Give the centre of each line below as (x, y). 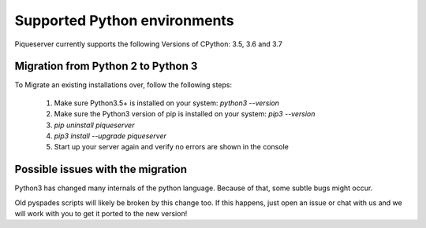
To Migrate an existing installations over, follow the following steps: (123, 85)
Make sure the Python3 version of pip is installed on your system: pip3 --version (185, 114)
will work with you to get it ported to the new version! (101, 214)
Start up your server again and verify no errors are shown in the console (172, 147)
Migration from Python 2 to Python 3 (106, 66)
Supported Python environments (124, 20)
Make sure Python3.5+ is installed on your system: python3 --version (167, 103)
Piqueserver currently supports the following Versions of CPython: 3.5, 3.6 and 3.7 (149, 44)
